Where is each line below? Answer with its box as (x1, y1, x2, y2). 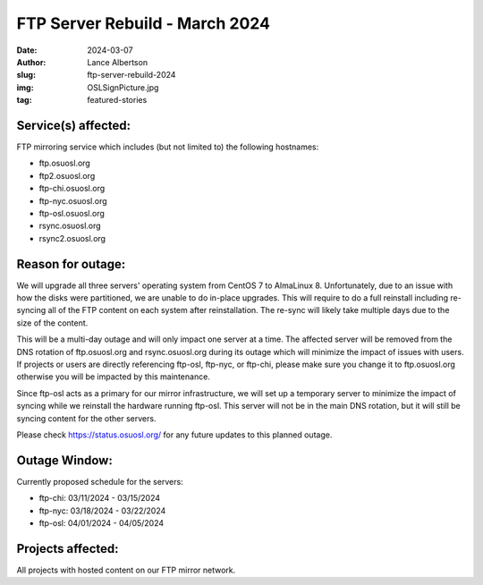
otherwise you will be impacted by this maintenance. (16, 371, 210, 382)
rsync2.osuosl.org (38, 233, 106, 243)
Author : (16, 56, 47, 67)
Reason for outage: (16, 256, 126, 272)
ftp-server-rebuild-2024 (87, 70, 176, 81)
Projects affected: (16, 541, 120, 556)
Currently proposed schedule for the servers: (16, 476, 183, 487)
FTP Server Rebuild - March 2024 (16, 13, 270, 33)
